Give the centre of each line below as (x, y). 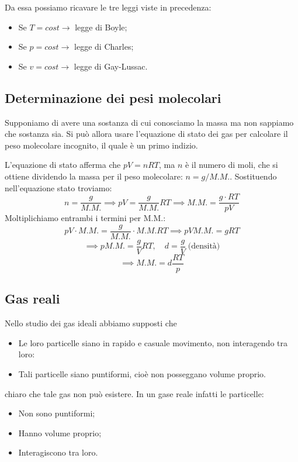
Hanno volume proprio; (60, 432)
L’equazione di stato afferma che (63, 165)
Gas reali (32, 299)
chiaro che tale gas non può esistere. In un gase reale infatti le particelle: (134, 393)
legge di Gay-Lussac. (111, 66)
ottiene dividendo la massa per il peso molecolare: (94, 176)
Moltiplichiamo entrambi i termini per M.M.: (85, 218)
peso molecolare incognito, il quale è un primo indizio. (101, 145)
